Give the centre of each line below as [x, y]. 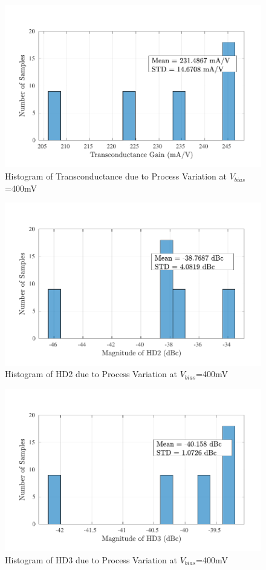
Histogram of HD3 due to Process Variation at [91, 559]
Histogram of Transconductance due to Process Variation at [116, 176]
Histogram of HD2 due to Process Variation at [91, 374]
